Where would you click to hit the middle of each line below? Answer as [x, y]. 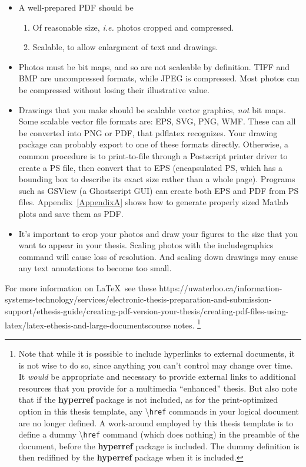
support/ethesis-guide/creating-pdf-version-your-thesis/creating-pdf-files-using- [147, 311]
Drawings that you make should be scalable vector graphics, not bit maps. [152, 109]
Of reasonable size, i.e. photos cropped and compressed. [133, 27]
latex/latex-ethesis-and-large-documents [76, 325]
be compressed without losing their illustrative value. [114, 89]
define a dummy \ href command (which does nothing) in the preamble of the [159, 434]
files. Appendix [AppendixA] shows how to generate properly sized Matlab [153, 202]
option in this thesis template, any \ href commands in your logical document [159, 411]
